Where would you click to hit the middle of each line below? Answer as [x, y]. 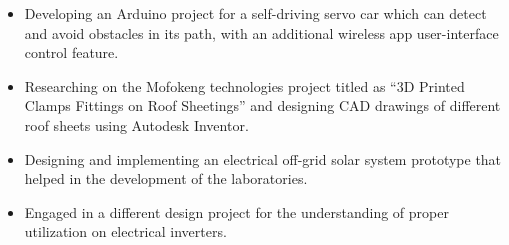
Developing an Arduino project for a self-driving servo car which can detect [255, 13]
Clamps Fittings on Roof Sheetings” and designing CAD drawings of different [262, 105]
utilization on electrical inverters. [125, 231]
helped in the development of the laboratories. [166, 178]
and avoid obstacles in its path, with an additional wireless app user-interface [261, 32]
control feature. [71, 52]
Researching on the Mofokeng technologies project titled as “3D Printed [244, 85]
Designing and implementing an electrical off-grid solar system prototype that [263, 158]
